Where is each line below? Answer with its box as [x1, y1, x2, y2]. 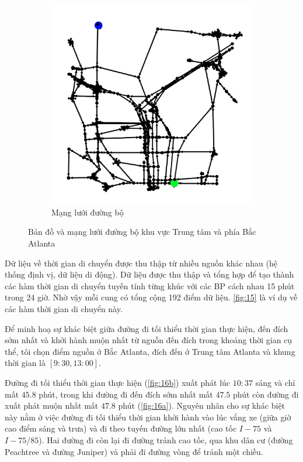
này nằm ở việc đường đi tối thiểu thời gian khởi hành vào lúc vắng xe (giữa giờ [5, 410, 291, 423]
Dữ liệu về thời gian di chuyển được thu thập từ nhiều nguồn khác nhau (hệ [5, 256, 277, 269]
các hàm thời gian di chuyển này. [5, 303, 123, 315]
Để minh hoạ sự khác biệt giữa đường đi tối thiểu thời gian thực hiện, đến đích [5, 322, 288, 334]
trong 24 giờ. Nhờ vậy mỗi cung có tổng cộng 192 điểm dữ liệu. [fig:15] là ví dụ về [5, 291, 298, 303]
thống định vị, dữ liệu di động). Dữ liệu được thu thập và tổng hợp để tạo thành [5, 268, 294, 280]
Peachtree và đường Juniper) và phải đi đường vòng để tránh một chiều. [5, 445, 263, 457]
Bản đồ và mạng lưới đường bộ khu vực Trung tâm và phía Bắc [28, 225, 256, 238]
